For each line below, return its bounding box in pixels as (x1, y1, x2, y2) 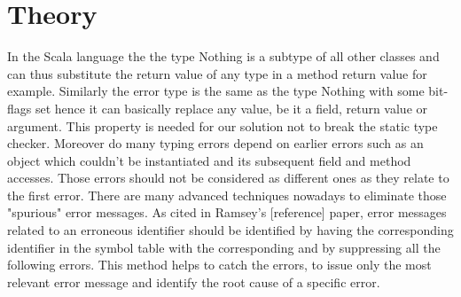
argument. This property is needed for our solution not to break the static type (7, 116, 438, 135)
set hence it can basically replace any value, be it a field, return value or (35, 98, 428, 117)
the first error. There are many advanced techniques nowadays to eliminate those (7, 185, 447, 204)
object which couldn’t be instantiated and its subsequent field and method (7, 151, 411, 169)
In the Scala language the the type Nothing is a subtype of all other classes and (7, 47, 440, 66)
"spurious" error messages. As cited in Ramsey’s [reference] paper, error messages (7, 203, 447, 222)
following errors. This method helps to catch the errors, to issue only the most (7, 255, 432, 274)
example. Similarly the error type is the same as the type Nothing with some (7, 82, 425, 100)
